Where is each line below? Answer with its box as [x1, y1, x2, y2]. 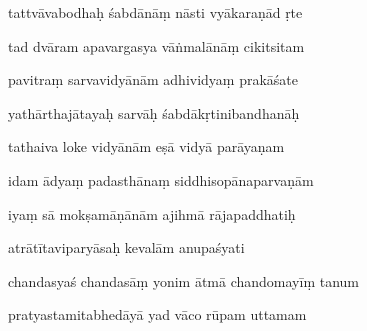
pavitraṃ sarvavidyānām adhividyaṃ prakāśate [8, 69, 299, 90]
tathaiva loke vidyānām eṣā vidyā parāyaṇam [8, 136, 285, 157]
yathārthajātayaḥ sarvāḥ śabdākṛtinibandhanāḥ [8, 102, 300, 123]
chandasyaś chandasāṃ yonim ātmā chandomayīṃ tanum [8, 270, 359, 291]
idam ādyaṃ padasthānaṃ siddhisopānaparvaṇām [8, 169, 314, 190]
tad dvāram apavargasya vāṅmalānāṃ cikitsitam [8, 35, 305, 56]
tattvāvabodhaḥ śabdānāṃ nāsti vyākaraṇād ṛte [8, 2, 303, 22]
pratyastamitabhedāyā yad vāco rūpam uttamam [8, 304, 307, 325]
